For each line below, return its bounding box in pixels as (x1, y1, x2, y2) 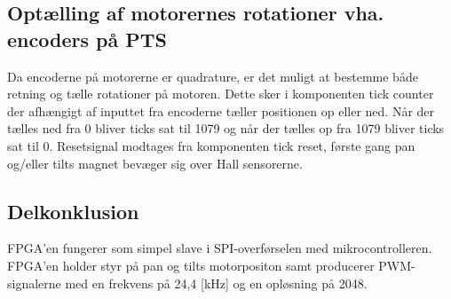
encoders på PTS (7, 25, 167, 52)
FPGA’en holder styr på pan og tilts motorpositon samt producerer (7, 256, 375, 274)
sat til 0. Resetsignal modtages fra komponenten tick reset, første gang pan (7, 136, 415, 154)
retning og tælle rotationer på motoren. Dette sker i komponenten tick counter (7, 84, 434, 103)
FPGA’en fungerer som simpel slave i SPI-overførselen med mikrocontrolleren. (7, 239, 432, 257)
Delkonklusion (7, 197, 139, 224)
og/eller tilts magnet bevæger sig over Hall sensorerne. (7, 153, 303, 172)
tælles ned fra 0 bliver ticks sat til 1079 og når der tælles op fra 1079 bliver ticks (7, 119, 445, 138)
